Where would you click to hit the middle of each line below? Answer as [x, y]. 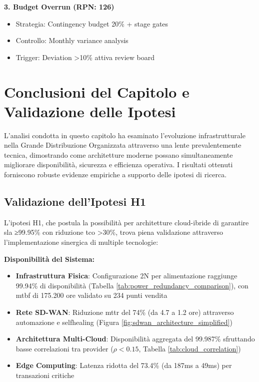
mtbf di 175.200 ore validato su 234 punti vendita [91, 295]
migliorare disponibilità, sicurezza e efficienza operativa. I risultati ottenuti [118, 164]
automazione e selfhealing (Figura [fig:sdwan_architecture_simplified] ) [124, 322]
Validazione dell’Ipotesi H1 [75, 202]
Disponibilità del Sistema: [49, 259]
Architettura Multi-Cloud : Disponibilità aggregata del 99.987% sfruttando [135, 339]
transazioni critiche [45, 375]
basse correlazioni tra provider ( [64, 348]
